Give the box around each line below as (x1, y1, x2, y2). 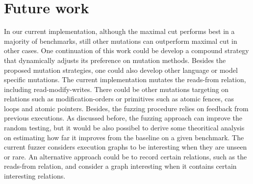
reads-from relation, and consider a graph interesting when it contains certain (4, 161, 237, 171)
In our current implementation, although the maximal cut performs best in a (4, 26, 235, 36)
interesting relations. (4, 171, 66, 181)
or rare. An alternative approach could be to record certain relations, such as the (4, 151, 247, 161)
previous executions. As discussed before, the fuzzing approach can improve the (4, 113, 242, 123)
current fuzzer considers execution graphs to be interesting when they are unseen (4, 142, 247, 152)
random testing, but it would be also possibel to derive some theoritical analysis (4, 123, 245, 133)
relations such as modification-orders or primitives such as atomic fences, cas (4, 93, 234, 104)
